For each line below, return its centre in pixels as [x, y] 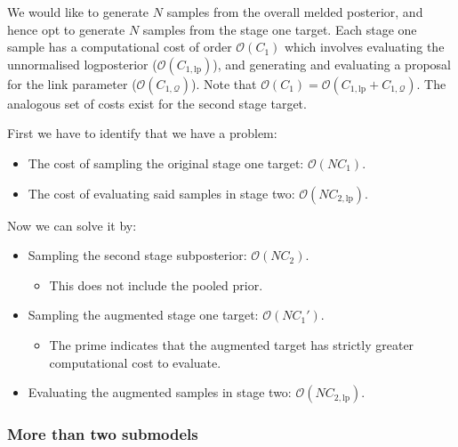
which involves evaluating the [364, 47]
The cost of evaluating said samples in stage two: [161, 193]
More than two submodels [103, 434]
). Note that [224, 83]
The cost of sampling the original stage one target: [166, 163]
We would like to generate [78, 12]
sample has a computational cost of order [120, 47]
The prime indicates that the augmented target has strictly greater [232, 344]
